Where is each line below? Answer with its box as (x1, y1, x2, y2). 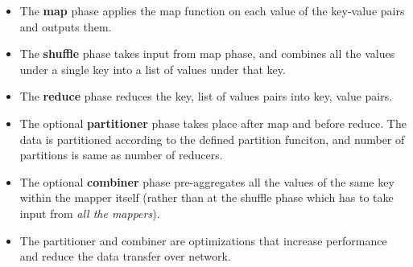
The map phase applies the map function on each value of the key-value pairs (19, 2, 405, 18)
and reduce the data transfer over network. (19, 248, 231, 265)
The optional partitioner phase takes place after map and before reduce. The (19, 114, 407, 131)
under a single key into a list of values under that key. (19, 60, 286, 77)
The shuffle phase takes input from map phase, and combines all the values (19, 45, 395, 62)
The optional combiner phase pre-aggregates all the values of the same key (19, 173, 394, 190)
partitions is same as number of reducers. (19, 146, 223, 163)
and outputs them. (19, 18, 112, 35)
